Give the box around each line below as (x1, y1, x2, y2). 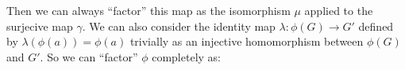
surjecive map (6, 17, 73, 34)
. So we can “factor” (40, 48, 138, 64)
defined (358, 17, 394, 34)
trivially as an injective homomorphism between (129, 33, 364, 50)
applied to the (304, 2, 373, 18)
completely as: (152, 48, 221, 64)
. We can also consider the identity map (82, 17, 276, 34)
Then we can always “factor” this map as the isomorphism (6, 2, 291, 18)
